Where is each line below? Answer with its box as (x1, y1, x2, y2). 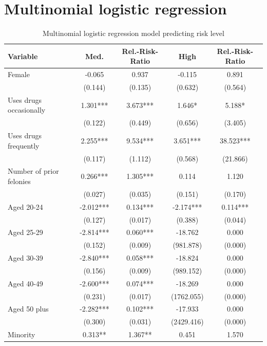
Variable (8, 50, 38, 61)
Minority (8, 329, 35, 340)
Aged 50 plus (8, 303, 49, 314)
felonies (8, 176, 31, 186)
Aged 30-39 (8, 252, 43, 263)
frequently (8, 140, 40, 151)
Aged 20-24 (8, 201, 43, 212)
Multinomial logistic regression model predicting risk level (43, 28, 224, 39)
